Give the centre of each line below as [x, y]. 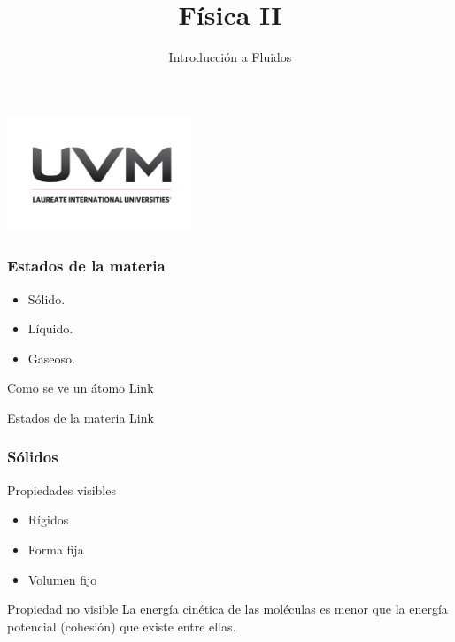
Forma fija [56, 549]
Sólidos [33, 457]
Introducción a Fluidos [230, 57]
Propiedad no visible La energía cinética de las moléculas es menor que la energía [227, 609]
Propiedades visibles [62, 489]
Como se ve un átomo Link [81, 388]
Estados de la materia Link [81, 417]
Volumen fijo [62, 579]
